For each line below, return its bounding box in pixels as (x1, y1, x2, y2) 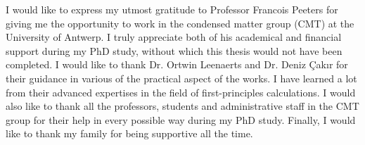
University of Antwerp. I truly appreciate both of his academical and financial (6, 30, 342, 44)
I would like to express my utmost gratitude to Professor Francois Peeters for (6, 2, 338, 16)
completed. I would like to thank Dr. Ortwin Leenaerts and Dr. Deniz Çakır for (6, 57, 348, 72)
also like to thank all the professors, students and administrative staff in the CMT (6, 99, 359, 113)
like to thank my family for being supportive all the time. (6, 126, 253, 141)
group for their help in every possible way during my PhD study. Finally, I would (6, 112, 356, 127)
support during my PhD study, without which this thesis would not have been (6, 43, 342, 58)
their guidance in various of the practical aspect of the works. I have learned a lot (6, 70, 357, 85)
